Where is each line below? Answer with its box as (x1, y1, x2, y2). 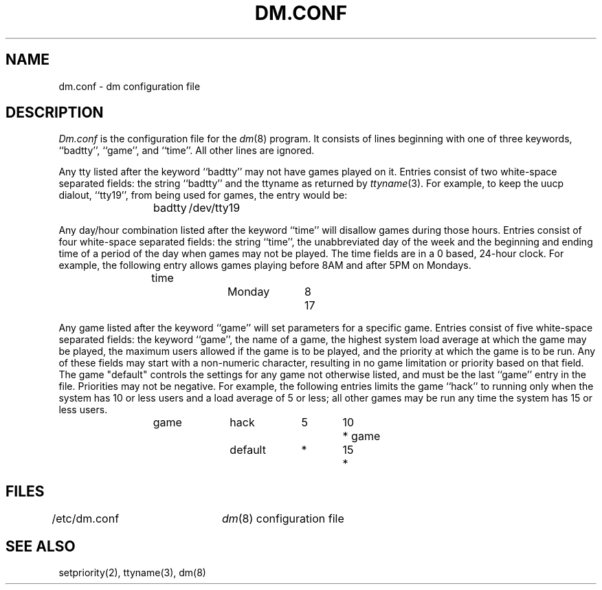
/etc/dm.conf (52, 512, 120, 526)
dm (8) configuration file (221, 512, 344, 526)
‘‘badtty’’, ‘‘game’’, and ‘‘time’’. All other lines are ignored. (58, 144, 315, 157)
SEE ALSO (5, 537, 76, 555)
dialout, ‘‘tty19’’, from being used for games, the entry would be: (58, 189, 348, 201)
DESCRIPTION (5, 104, 104, 122)
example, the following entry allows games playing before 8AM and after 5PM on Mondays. (58, 259, 471, 272)
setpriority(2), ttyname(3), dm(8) (58, 567, 206, 579)
